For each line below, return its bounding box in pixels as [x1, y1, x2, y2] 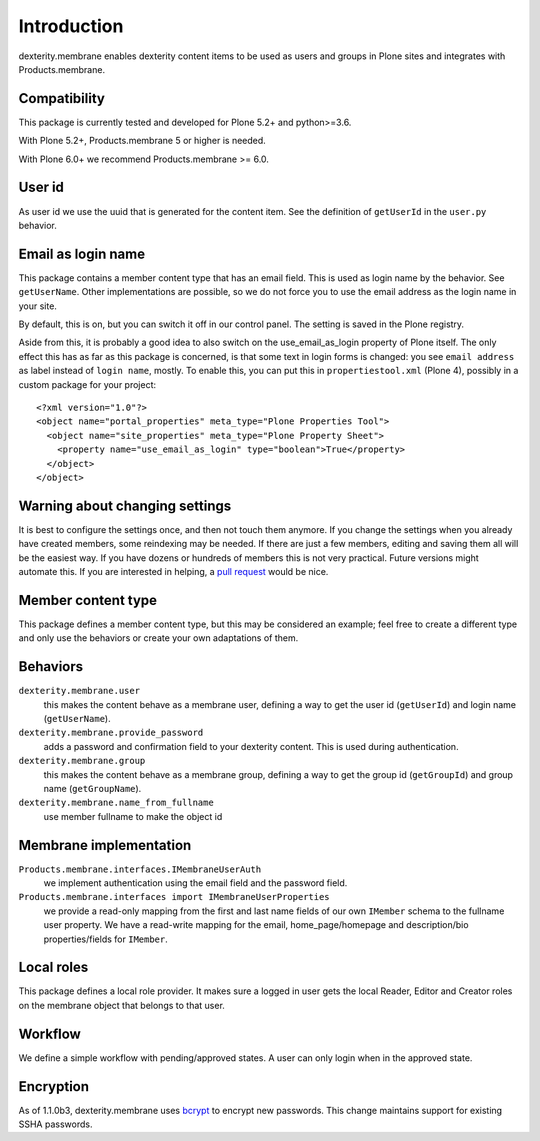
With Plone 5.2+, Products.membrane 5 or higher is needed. [18, 135, 267, 147]
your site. [18, 300, 57, 312]
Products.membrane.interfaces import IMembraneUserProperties [18, 891, 330, 903]
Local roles [18, 959, 89, 976]
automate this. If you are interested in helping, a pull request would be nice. [18, 565, 329, 577]
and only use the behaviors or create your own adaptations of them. [18, 632, 299, 644]
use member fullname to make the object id [43, 810, 223, 822]
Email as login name [18, 245, 145, 262]
